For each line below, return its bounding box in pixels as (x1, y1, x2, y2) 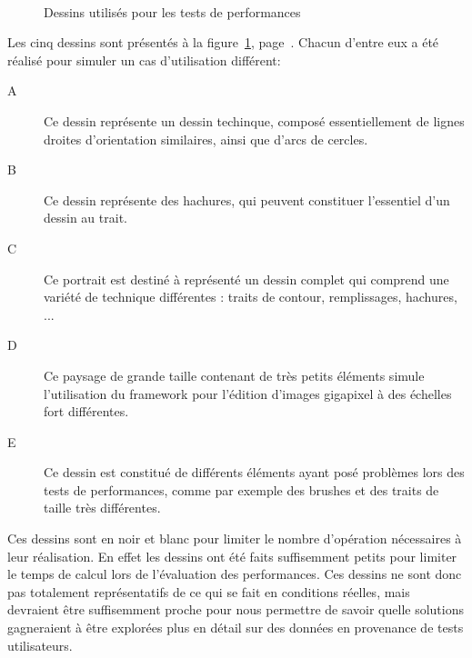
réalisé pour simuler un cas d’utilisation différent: (7, 50, 281, 69)
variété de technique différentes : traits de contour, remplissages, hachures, (44, 287, 457, 306)
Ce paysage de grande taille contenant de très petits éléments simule (44, 365, 425, 384)
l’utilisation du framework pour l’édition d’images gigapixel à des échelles (44, 384, 452, 403)
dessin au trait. (44, 208, 127, 227)
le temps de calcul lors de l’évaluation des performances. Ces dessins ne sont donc (7, 564, 462, 583)
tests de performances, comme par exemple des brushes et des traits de (44, 480, 439, 499)
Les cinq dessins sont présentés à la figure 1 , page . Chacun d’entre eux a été (7, 33, 439, 52)
